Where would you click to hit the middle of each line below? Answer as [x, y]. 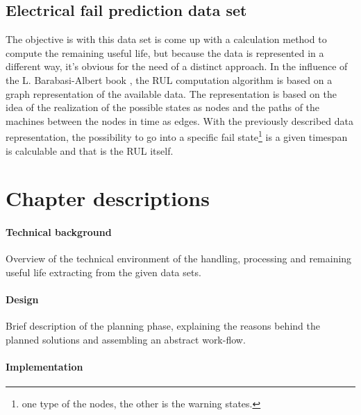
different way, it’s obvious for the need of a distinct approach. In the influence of [177, 66]
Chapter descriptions [108, 198]
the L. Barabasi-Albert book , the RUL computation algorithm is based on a [169, 79]
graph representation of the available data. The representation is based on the [171, 93]
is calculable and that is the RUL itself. [90, 150]
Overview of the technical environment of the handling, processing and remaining [179, 259]
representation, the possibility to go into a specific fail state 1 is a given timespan [177, 136]
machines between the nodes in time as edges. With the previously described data [180, 120]
